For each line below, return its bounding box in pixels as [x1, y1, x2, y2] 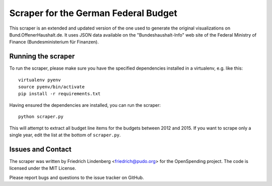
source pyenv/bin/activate [18, 84, 85, 90]
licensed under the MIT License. [9, 165, 77, 171]
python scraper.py [18, 114, 64, 120]
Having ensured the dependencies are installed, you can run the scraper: [9, 102, 161, 108]
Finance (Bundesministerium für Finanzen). [9, 39, 99, 45]
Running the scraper [9, 52, 75, 61]
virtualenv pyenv [18, 77, 61, 83]
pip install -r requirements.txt [18, 91, 101, 97]
